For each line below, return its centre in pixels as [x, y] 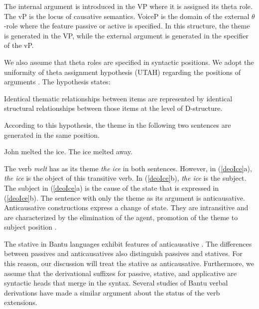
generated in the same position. [52, 135]
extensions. [21, 302]
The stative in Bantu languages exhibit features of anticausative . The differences [128, 243]
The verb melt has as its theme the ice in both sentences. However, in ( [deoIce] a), [128, 168]
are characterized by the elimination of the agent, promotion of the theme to [121, 217]
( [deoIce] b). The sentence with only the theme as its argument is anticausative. [125, 197]
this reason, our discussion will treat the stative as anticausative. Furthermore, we [129, 263]
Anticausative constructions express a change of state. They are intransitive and [126, 207]
